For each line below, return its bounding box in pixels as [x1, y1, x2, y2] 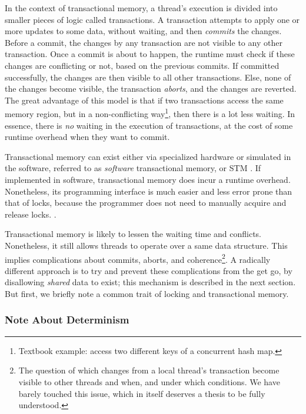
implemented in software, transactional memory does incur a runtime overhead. [5, 173, 291, 185]
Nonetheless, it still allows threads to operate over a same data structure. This [5, 239, 288, 251]
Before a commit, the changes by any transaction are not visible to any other [5, 36, 282, 48]
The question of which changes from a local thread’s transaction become [18, 364, 280, 376]
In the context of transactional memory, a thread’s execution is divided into [5, 2, 278, 14]
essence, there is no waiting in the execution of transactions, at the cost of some [5, 119, 293, 131]
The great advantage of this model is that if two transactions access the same [5, 94, 284, 106]
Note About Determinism [5, 312, 129, 327]
